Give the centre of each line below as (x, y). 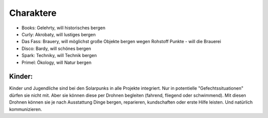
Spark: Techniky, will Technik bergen (59, 56)
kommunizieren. (26, 109)
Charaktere (33, 13)
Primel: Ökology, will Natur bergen (57, 62)
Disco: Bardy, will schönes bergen (56, 48)
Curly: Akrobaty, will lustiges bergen (59, 34)
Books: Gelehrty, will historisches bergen (64, 28)
